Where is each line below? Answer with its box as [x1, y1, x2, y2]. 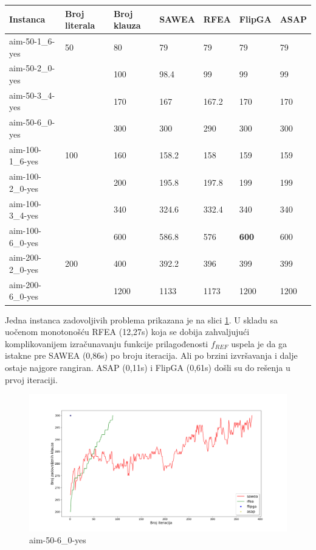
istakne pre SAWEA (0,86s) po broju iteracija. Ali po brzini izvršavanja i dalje [5, 349, 298, 362]
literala [65, 19, 95, 32]
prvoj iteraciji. [5, 373, 58, 386]
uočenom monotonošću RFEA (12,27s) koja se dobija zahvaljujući [5, 325, 250, 338]
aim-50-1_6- [9, 34, 55, 47]
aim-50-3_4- [9, 88, 55, 101]
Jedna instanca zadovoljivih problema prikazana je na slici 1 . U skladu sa [5, 313, 278, 326]
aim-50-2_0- [9, 62, 55, 74]
